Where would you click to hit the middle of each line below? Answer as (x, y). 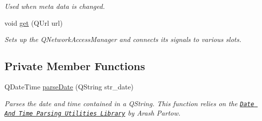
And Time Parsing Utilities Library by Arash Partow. (93, 113)
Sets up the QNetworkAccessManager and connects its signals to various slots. (123, 39)
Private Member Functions (75, 66)
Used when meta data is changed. (55, 6)
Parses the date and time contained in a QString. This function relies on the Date (130, 103)
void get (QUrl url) (34, 22)
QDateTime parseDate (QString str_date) (69, 86)
